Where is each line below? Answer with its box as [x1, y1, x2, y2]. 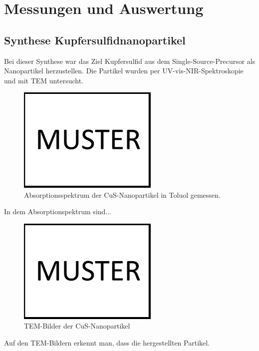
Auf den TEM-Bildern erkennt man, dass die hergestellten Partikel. [4, 337, 210, 348]
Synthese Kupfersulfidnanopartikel [4, 32, 186, 47]
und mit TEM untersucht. [4, 75, 83, 85]
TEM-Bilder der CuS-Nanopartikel [24, 321, 130, 331]
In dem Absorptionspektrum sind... [4, 206, 112, 217]
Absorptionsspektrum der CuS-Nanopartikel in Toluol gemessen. [24, 189, 221, 200]
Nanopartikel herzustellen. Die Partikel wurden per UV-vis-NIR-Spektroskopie [4, 65, 244, 76]
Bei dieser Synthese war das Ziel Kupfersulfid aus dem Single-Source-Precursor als [4, 55, 256, 66]
